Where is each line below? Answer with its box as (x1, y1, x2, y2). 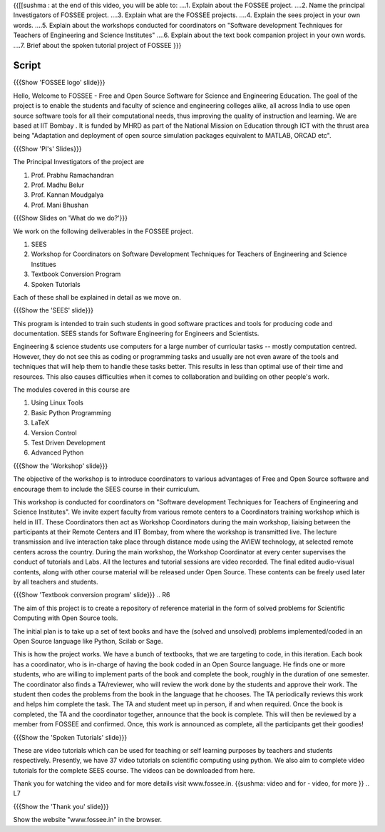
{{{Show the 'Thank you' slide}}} (13, 802, 109, 811)
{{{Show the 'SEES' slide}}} (13, 306, 94, 315)
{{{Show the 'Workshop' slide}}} (13, 461, 108, 470)
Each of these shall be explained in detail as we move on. (13, 293, 181, 301)
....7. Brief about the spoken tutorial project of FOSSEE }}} (13, 41, 182, 49)
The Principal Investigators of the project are (13, 158, 145, 166)
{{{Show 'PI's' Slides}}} (13, 144, 82, 153)
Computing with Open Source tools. (13, 614, 118, 622)
